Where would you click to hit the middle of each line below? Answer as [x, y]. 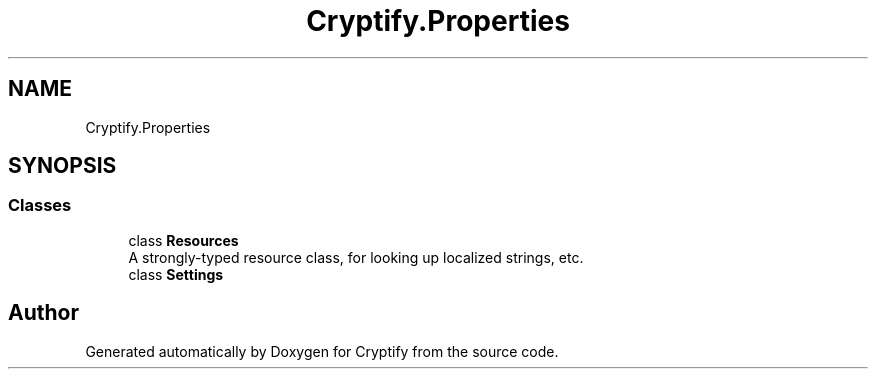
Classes [40, 205]
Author [43, 313]
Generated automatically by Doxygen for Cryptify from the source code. [322, 351]
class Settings [176, 274]
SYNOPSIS [62, 166]
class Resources [183, 240]
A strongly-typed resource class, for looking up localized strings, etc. [356, 257]
